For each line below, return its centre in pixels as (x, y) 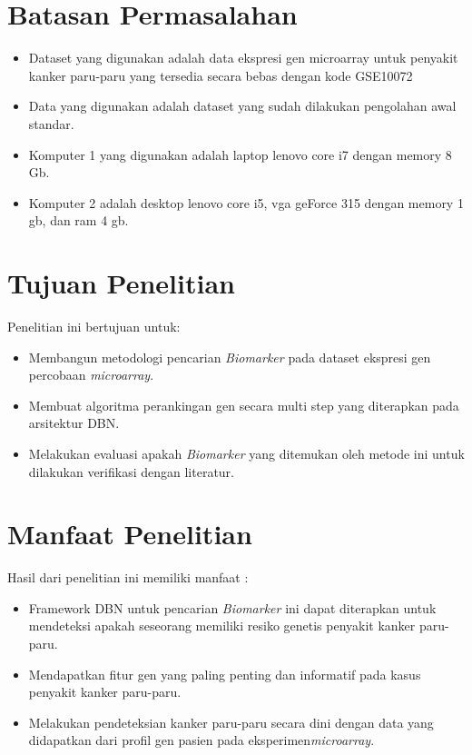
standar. (51, 123)
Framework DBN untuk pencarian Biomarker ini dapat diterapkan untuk (232, 607)
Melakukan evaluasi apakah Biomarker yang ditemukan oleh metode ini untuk (246, 453)
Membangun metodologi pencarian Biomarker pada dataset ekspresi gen (230, 357)
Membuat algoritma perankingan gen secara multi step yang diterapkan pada (244, 405)
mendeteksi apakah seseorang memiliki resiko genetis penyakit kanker (222, 626)
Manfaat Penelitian (130, 534)
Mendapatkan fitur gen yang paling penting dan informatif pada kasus (225, 674)
